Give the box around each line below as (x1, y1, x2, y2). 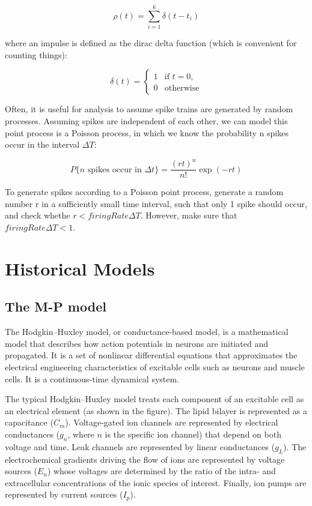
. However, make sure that (140, 209, 237, 221)
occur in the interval (5, 138, 80, 151)
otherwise (164, 84, 200, 93)
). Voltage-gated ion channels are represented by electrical (65, 416, 278, 429)
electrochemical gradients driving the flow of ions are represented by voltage (5, 453, 285, 465)
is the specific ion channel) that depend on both (105, 427, 281, 440)
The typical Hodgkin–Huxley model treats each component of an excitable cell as (5, 393, 304, 405)
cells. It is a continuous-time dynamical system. (5, 372, 180, 385)
